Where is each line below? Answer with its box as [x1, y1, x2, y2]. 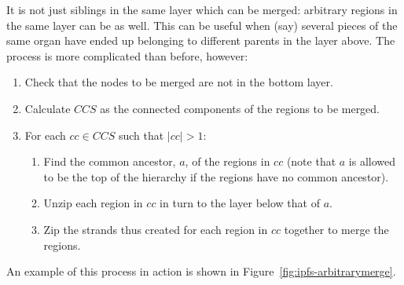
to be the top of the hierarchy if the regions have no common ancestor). [43, 168, 389, 185]
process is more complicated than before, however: [6, 47, 248, 64]
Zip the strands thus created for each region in [43, 221, 268, 237]
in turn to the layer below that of [160, 195, 320, 211]
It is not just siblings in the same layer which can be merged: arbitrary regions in [6, 2, 398, 17]
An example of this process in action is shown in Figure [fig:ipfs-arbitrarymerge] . [6, 263, 396, 280]
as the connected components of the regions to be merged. [100, 100, 380, 116]
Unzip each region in [43, 195, 143, 211]
